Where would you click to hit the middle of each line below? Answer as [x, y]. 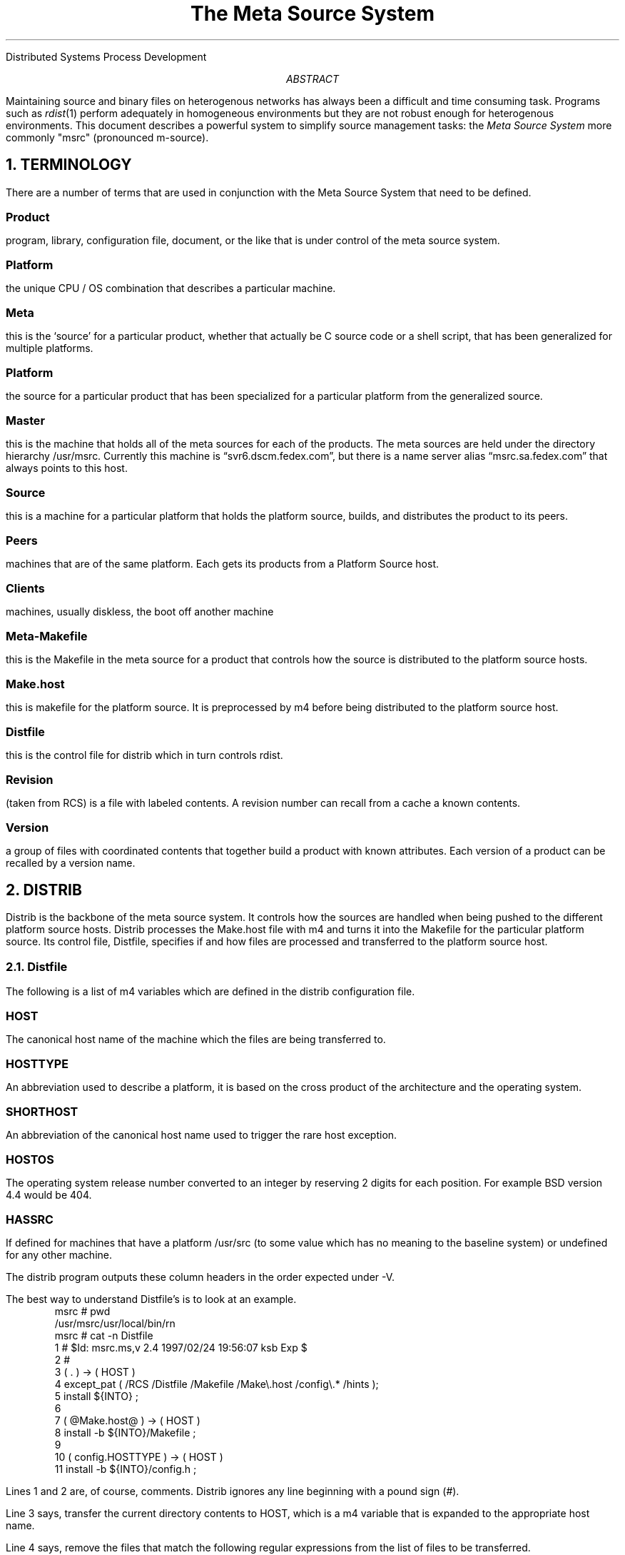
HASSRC [30, 1220]
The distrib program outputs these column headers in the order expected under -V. [200, 1277]
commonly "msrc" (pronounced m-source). [107, 137]
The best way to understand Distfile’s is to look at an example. [151, 1299]
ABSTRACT [312, 79]
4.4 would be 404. [49, 1195]
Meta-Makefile [47, 636]
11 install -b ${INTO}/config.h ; [126, 1469]
